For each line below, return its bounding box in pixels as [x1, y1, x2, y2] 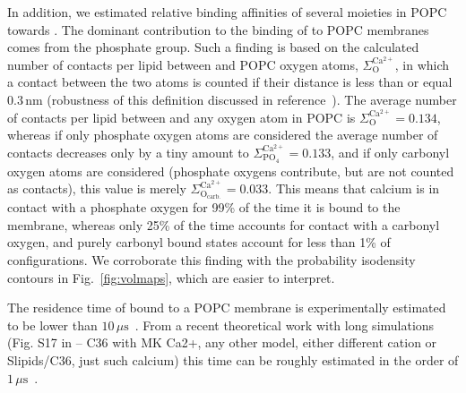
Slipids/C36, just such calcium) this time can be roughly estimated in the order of [7, 351, 459, 369]
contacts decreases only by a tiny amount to [7, 142, 249, 161]
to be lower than [7, 315, 98, 334]
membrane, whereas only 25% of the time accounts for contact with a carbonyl [7, 215, 440, 234]
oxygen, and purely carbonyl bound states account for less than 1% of [7, 233, 391, 252]
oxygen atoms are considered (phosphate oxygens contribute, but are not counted [7, 161, 454, 180]
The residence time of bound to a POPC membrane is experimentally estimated [7, 298, 446, 317]
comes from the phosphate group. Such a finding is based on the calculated [7, 38, 419, 56]
